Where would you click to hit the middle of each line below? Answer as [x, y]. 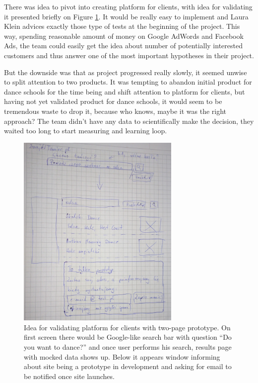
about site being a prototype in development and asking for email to [128, 366]
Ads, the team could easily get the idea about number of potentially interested [123, 46]
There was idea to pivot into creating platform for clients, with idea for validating [128, 6]
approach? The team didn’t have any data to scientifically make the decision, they [129, 121]
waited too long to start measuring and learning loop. [86, 131]
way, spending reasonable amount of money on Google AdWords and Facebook [124, 36]
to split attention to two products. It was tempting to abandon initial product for [128, 82]
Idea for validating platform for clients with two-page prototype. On [127, 327]
